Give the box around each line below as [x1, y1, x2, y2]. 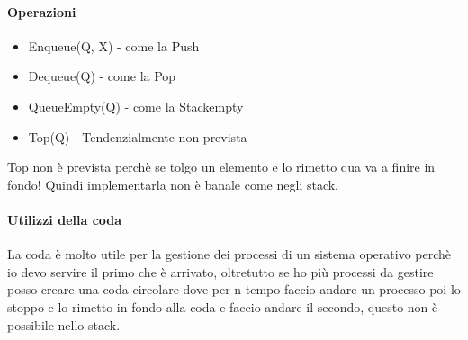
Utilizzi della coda [7, 210, 122, 228]
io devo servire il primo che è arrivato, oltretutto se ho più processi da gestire [7, 262, 434, 281]
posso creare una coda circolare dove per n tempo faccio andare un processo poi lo [7, 280, 461, 299]
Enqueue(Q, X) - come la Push [28, 36, 200, 55]
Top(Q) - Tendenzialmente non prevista [28, 127, 247, 146]
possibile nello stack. [7, 315, 121, 334]
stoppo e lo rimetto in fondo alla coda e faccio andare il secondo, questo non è [7, 297, 438, 316]
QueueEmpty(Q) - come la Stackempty [28, 96, 244, 115]
